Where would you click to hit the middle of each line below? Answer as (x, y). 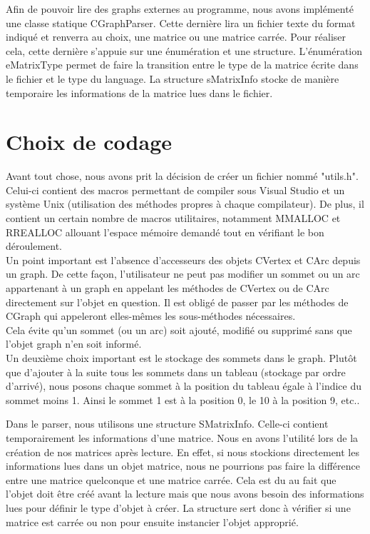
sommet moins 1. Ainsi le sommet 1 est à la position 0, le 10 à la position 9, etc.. (183, 399)
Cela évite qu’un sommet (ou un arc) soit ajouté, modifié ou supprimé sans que (179, 329)
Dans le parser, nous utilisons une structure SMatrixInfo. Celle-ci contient (167, 424)
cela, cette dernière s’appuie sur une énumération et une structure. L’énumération (184, 50)
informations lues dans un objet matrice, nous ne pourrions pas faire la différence (183, 466)
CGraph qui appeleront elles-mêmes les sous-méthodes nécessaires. (151, 316)
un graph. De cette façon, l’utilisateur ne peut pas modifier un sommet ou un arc (183, 274)
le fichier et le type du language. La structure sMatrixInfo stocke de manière (173, 78)
